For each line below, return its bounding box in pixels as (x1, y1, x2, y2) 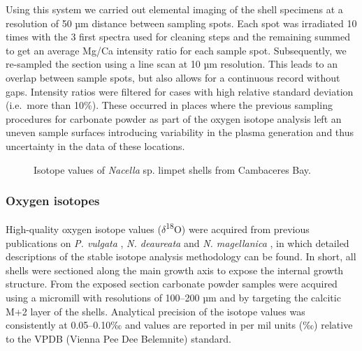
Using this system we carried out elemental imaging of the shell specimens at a (6, 2, 343, 16)
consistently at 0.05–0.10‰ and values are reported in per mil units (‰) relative (6, 318, 353, 332)
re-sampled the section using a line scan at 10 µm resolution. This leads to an (6, 57, 338, 71)
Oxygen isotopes (6, 192, 100, 209)
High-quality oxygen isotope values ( (6, 222, 161, 236)
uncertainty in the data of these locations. (6, 138, 185, 153)
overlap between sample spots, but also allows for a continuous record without (6, 70, 340, 84)
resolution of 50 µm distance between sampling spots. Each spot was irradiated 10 (6, 15, 357, 30)
